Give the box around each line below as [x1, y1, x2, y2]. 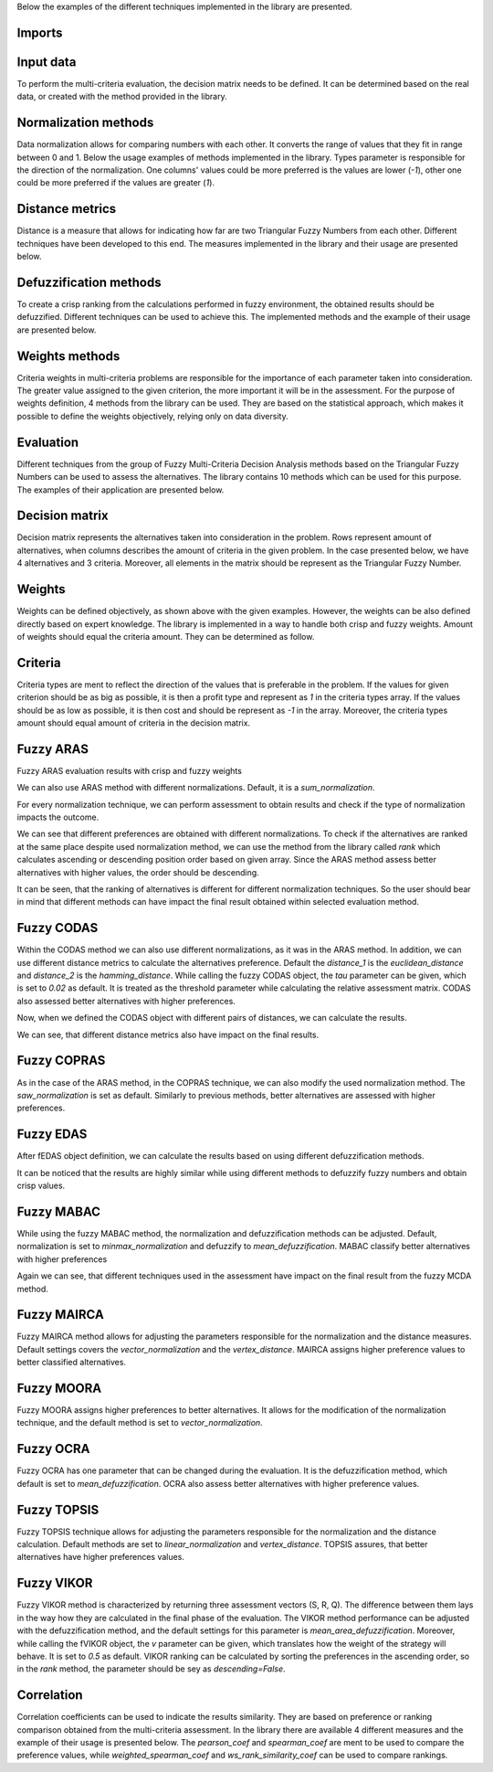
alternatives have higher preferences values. [16, 1552, 184, 1563]
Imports [16, 25, 63, 40]
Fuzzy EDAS [16, 1127, 88, 1142]
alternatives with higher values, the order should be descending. [16, 866, 259, 877]
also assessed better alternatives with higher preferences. [16, 995, 236, 1006]
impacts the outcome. [16, 812, 100, 822]
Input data [16, 54, 77, 69]
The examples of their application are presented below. [16, 484, 225, 495]
